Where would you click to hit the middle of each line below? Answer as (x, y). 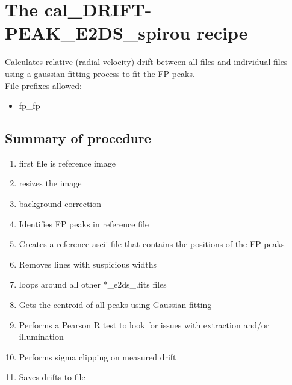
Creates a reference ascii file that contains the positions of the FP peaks (152, 244)
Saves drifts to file (52, 377)
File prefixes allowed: (43, 85)
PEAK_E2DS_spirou (98, 33)
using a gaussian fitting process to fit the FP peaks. (100, 73)
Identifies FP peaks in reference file (84, 223)
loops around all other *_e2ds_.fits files (93, 284)
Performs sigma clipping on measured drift (98, 356)
